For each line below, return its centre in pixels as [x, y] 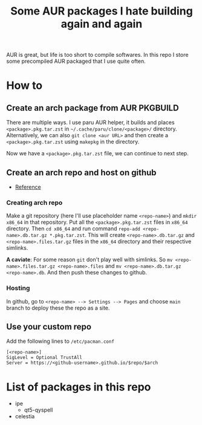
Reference [28, 187]
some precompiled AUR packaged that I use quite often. [76, 61]
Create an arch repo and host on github [81, 173]
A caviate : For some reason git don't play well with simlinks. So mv [90, 260]
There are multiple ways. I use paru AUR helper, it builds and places [90, 123]
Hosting [18, 288]
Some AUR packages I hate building [102, 11]
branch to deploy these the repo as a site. [58, 308]
